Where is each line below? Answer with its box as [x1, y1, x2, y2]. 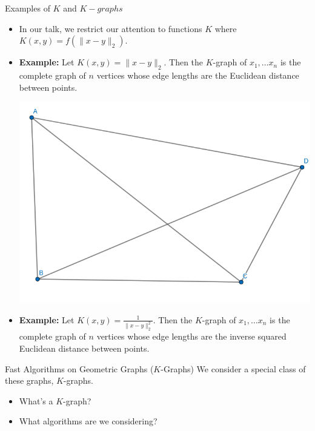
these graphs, [5, 374, 54, 387]
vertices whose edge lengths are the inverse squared [96, 330, 287, 343]
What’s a [19, 394, 53, 407]
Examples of [5, 2, 50, 14]
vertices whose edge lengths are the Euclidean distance [96, 68, 299, 81]
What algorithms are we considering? [19, 415, 157, 427]
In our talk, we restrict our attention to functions [19, 22, 202, 35]
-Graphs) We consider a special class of [161, 362, 306, 375]
